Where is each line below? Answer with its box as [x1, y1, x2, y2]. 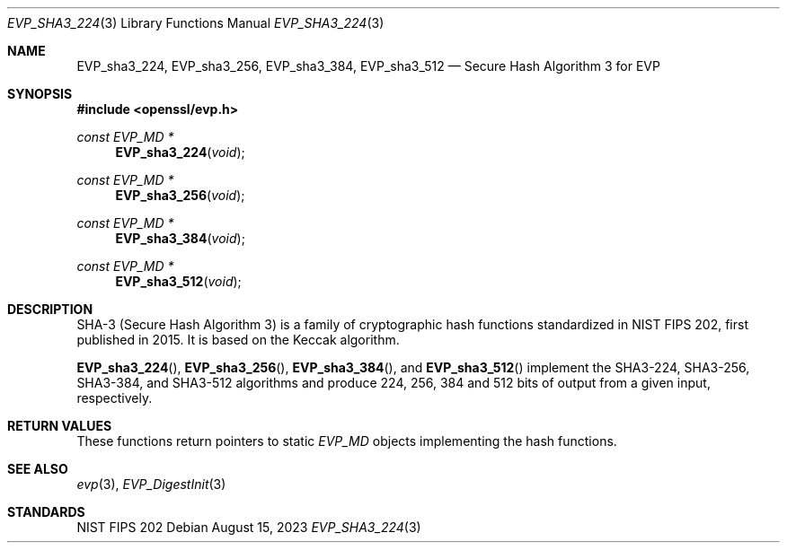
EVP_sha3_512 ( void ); [115, 274, 242, 289]
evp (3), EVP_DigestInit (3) [76, 476, 226, 492]
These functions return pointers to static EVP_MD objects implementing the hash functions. [76, 433, 617, 449]
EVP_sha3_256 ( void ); [115, 188, 245, 203]
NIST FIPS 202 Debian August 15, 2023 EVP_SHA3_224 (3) [76, 519, 421, 535]
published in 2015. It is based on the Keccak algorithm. [76, 332, 400, 347]
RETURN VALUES [7, 418, 112, 433]
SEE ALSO [7, 461, 68, 476]
